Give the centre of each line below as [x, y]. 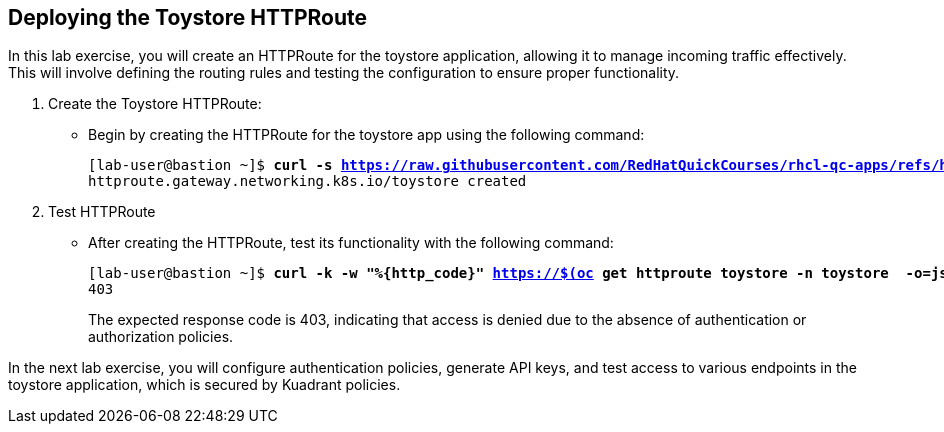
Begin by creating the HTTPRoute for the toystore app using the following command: [366, 135]
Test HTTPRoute [102, 212]
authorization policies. [161, 337]
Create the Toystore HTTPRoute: [155, 104]
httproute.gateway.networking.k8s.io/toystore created [307, 181]
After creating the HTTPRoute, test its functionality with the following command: [351, 243]
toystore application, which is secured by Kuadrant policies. [204, 385]
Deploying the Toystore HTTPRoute [188, 17]
